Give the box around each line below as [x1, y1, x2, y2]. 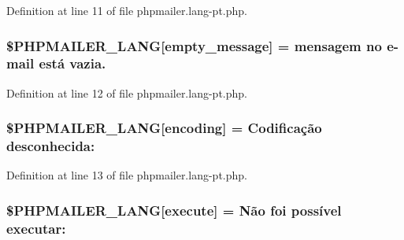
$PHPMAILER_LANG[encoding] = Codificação [6, 118, 322, 138]
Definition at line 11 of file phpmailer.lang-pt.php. [6, 2, 247, 18]
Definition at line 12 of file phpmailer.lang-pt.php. [6, 84, 247, 101]
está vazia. [39, 54, 106, 73]
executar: [6, 218, 66, 238]
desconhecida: [6, 136, 95, 156]
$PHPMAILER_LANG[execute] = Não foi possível [6, 200, 342, 220]
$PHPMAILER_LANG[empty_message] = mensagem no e [6, 35, 394, 55]
